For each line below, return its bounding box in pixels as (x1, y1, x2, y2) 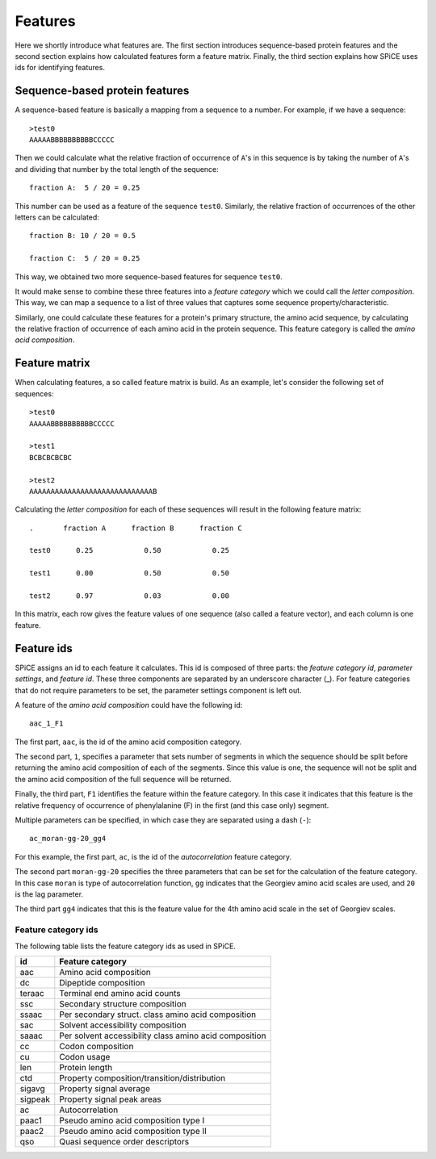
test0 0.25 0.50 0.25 (29, 546, 230, 555)
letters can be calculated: (15, 212, 100, 222)
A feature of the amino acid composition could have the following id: (15, 700, 243, 709)
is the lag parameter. (15, 889, 84, 899)
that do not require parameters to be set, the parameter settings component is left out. (15, 685, 302, 695)
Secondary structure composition (59, 998, 187, 1009)
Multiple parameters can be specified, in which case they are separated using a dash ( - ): (15, 815, 312, 825)
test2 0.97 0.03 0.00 (29, 592, 230, 600)
